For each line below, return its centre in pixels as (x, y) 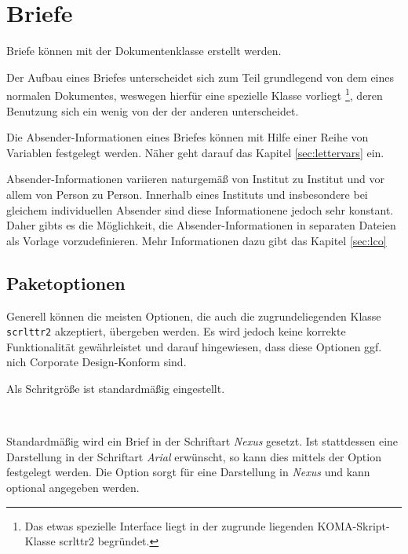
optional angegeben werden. (73, 487)
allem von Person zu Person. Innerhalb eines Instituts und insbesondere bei (187, 194)
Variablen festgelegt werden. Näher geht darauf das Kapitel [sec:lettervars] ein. (195, 152)
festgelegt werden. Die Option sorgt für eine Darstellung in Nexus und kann (188, 472)
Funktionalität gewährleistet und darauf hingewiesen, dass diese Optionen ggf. (194, 346)
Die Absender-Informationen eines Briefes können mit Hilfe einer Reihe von (188, 137)
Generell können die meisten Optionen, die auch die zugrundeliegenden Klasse (194, 316)
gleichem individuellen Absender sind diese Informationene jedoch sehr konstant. (200, 209)
